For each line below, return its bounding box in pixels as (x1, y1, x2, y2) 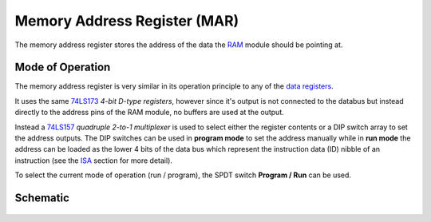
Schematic (14, 192, 69, 204)
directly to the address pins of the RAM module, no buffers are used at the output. (14, 108, 284, 117)
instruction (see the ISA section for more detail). (14, 156, 173, 165)
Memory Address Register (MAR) (14, 12, 239, 30)
